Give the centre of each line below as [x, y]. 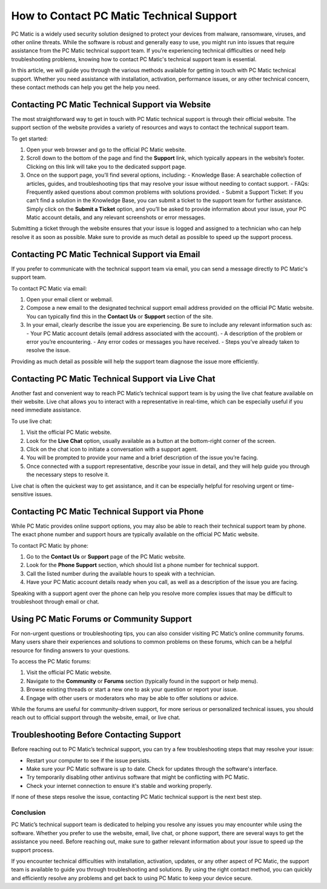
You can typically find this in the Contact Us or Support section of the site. [120, 316]
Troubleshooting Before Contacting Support [96, 735]
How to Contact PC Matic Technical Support [124, 16]
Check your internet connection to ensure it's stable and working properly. [119, 786]
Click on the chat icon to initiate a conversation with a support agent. [112, 449]
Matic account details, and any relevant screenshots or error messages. [116, 217]
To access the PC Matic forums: [51, 661]
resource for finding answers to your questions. [71, 650]
